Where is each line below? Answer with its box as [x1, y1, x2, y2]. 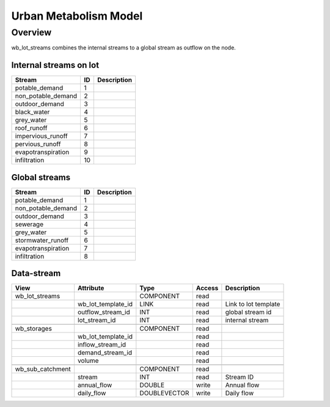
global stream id [225, 308, 272, 317]
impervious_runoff [15, 132, 68, 141]
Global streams [11, 172, 70, 183]
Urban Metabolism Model [11, 9, 143, 23]
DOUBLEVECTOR [139, 389, 189, 397]
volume [77, 356, 99, 365]
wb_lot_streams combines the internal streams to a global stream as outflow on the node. [11, 44, 237, 51]
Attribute [77, 284, 105, 293]
